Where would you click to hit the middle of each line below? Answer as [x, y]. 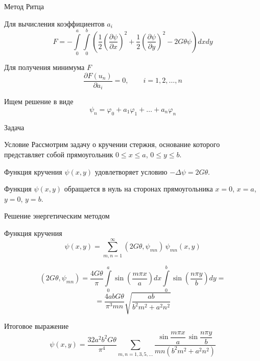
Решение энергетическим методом [57, 216]
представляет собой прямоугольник [59, 154]
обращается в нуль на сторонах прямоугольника [138, 189]
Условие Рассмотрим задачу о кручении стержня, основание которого [112, 144]
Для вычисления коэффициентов [54, 23]
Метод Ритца [24, 6]
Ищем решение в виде [39, 101]
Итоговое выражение [37, 326]
